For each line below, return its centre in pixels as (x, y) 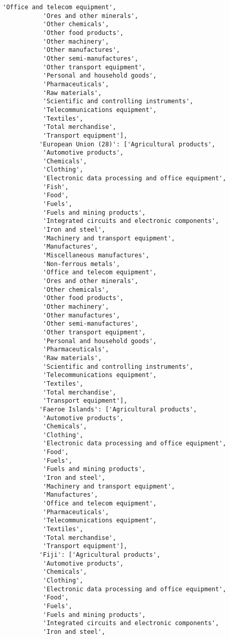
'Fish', (56, 187)
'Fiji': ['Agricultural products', (100, 555)
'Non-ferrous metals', (81, 264)
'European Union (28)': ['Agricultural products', (127, 144)
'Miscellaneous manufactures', (96, 256)
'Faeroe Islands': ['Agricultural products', (118, 409)
